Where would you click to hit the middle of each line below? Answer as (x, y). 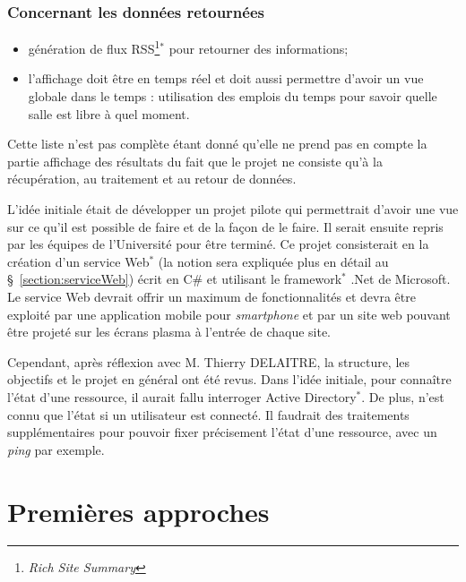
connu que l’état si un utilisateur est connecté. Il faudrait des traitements (208, 414)
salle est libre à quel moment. (109, 113)
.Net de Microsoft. (401, 279)
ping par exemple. (56, 449)
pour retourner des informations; (259, 48)
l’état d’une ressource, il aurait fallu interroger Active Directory (182, 396)
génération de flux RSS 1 (94, 47)
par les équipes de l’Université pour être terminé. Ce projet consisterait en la (218, 244)
